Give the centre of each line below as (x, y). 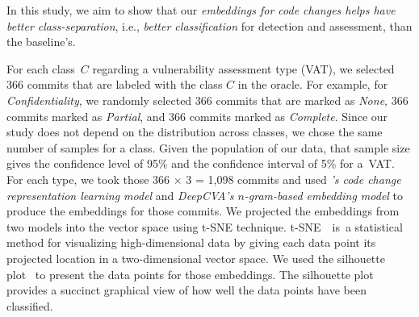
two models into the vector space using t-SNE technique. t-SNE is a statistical (205, 226)
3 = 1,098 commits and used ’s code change (293, 179)
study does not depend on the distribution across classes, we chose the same (195, 132)
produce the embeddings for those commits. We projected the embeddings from (203, 211)
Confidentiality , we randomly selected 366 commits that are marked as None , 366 (207, 100)
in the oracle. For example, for (313, 84)
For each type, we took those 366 (88, 179)
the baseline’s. (41, 42)
